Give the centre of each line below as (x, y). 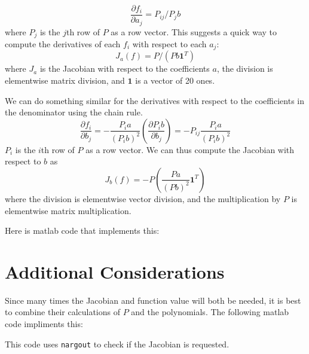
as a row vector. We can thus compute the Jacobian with (190, 149)
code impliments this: (44, 324)
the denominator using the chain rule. (74, 112)
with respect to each (169, 43)
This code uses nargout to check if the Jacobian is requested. (117, 344)
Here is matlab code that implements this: (82, 231)
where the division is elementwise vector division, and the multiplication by (143, 198)
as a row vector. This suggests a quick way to (194, 31)
